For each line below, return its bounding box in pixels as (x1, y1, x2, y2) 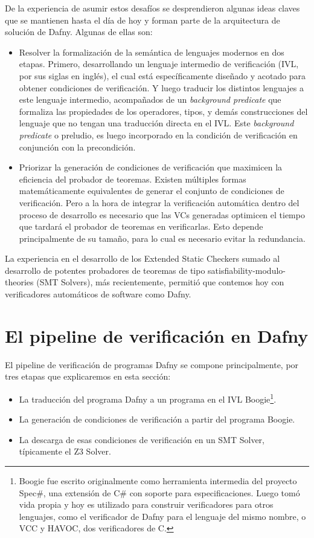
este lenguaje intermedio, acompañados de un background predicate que (19, 93, 281, 106)
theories (5, 276, 34, 288)
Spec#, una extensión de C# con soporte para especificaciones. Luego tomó (19, 486, 300, 499)
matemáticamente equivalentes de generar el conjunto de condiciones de (19, 184, 284, 197)
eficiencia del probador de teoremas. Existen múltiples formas (19, 172, 246, 185)
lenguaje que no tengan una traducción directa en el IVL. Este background (19, 117, 294, 129)
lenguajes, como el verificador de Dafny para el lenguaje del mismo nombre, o (19, 510, 306, 522)
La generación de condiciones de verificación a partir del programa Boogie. (19, 413, 295, 426)
